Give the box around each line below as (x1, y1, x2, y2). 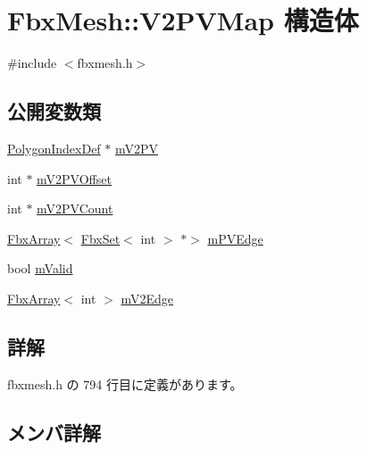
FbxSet (80, 229, 121, 247)
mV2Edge (121, 288, 173, 307)
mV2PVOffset (37, 169, 112, 187)
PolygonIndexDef (7, 138, 101, 157)
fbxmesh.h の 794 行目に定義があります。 (7, 374, 243, 393)
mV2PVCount (37, 199, 113, 218)
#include (7, 54, 57, 72)
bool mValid (7, 259, 73, 278)
